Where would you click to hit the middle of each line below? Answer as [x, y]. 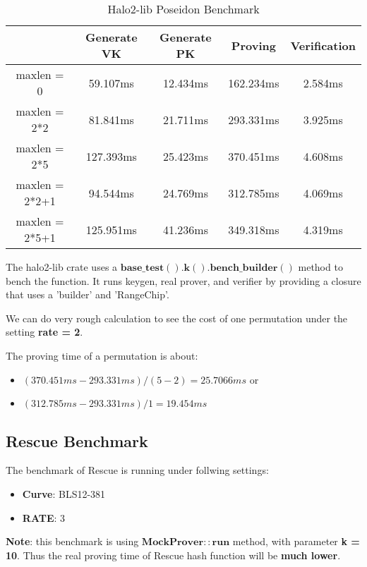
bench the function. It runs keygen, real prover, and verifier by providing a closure [183, 280]
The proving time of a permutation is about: [102, 355]
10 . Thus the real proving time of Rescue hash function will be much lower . [173, 555]
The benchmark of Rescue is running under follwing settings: [137, 470]
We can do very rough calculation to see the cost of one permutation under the [177, 318]
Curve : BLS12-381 [64, 493]
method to [320, 267]
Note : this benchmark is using [72, 541]
